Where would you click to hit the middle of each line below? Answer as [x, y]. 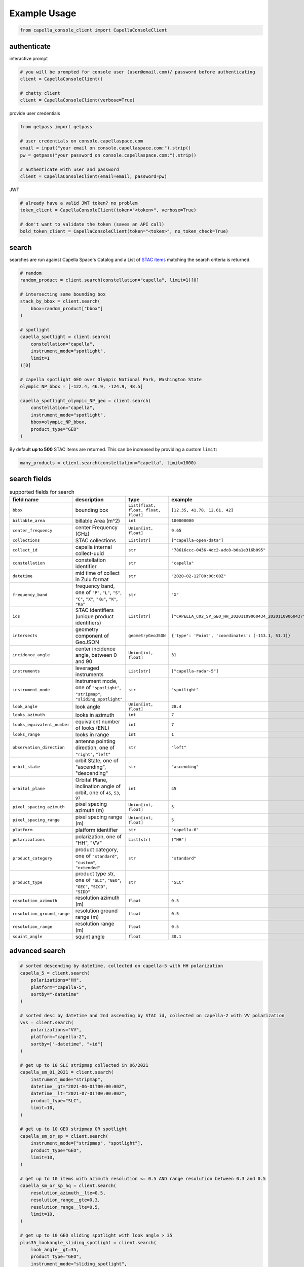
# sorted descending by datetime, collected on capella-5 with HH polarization [122, 966]
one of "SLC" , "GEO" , [98, 880]
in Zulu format [92, 579]
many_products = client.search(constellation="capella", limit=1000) [108, 463]
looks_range [26, 735]
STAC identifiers [94, 610]
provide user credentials [35, 114]
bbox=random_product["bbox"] [67, 308]
